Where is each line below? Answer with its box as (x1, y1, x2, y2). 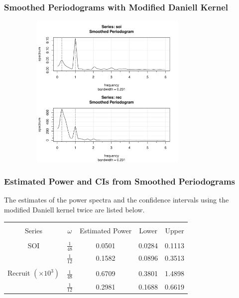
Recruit (7, 268, 30, 278)
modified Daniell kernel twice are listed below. (4, 204, 145, 215)
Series (24, 225, 43, 235)
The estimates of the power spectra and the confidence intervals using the (4, 195, 229, 205)
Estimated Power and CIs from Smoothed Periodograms (4, 175, 235, 188)
